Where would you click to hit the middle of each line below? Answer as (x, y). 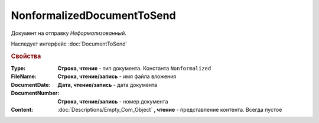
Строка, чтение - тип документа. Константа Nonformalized (134, 68)
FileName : (24, 76)
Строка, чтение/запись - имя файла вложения (117, 76)
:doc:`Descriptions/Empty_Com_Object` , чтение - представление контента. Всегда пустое (170, 109)
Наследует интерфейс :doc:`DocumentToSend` (69, 44)
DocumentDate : (31, 85)
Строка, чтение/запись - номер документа (113, 101)
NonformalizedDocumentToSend (94, 15)
